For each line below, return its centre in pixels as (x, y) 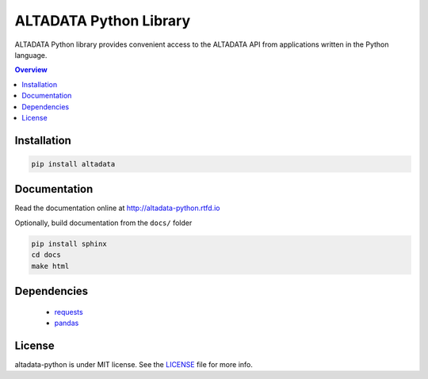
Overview (31, 70)
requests (69, 312)
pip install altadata (73, 164)
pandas (67, 323)
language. (31, 55)
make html (50, 266)
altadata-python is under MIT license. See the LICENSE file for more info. (134, 364)
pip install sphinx (69, 243)
